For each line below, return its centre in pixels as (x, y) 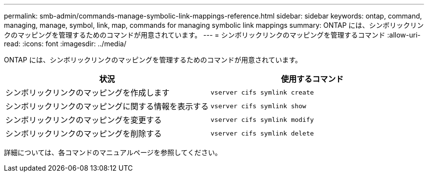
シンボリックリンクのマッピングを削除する (84, 134)
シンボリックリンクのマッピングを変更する (84, 120)
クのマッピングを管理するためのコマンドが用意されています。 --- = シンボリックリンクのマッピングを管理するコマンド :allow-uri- (212, 35)
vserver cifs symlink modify (262, 119)
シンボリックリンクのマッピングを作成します (88, 93)
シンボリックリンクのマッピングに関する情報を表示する (107, 106)
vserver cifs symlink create (262, 92)
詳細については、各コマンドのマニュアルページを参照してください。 (113, 152)
